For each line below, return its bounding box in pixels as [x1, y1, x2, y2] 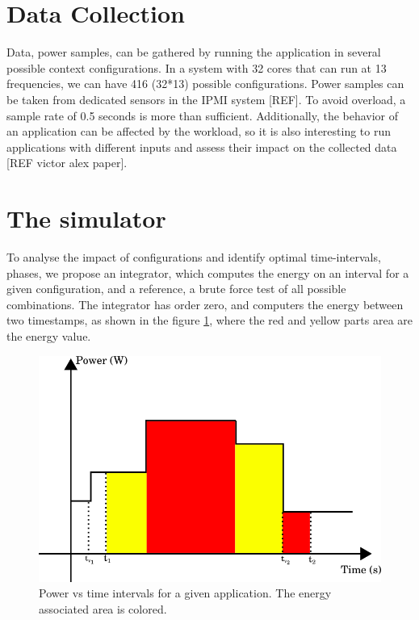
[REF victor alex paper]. [6, 154, 128, 171]
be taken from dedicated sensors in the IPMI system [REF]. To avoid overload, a [6, 90, 406, 107]
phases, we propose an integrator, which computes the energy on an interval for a [6, 264, 409, 281]
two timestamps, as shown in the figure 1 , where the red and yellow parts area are [6, 312, 413, 329]
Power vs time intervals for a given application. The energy [39, 584, 332, 601]
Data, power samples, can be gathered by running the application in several [6, 44, 381, 61]
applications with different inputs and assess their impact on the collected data [6, 138, 397, 155]
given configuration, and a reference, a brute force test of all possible [6, 280, 346, 297]
